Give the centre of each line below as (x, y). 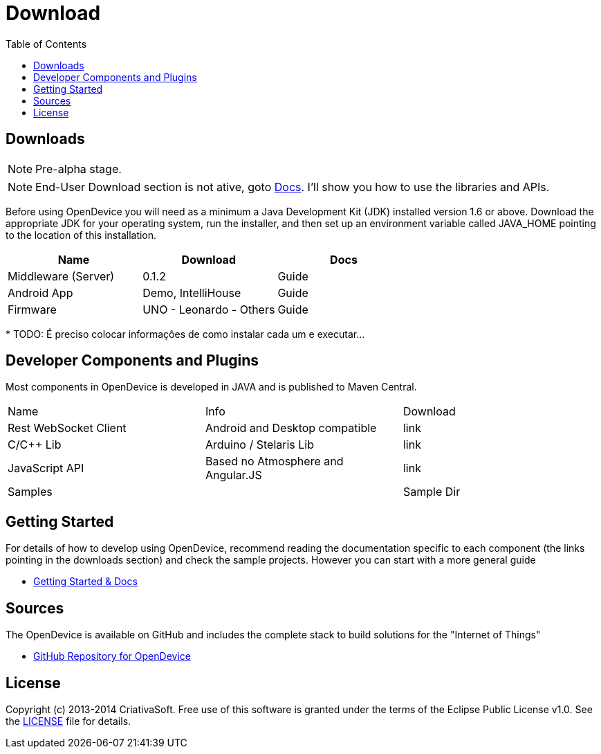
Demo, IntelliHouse (192, 293)
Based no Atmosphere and (274, 461)
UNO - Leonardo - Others (209, 309)
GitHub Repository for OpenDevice (112, 656)
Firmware (32, 309)
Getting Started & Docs (85, 582)
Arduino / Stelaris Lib (259, 445)
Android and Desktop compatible (291, 428)
